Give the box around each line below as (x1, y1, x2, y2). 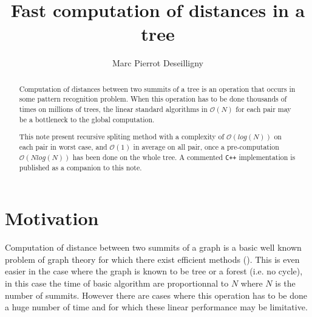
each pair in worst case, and (19, 141, 107, 152)
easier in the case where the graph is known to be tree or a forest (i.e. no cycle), (5, 265, 303, 277)
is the (275, 277, 296, 290)
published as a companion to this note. (19, 162, 142, 172)
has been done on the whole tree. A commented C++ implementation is (72, 152, 296, 162)
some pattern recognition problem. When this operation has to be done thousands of (19, 94, 287, 104)
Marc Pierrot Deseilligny (112, 57, 203, 69)
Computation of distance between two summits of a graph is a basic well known (5, 241, 302, 254)
